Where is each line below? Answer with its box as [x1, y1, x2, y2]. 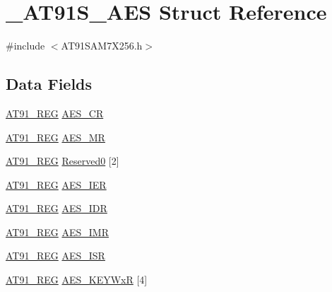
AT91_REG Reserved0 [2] [6, 153, 119, 168]
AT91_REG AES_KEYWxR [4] [6, 272, 148, 287]
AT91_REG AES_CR [6, 105, 104, 120]
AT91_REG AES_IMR [6, 224, 109, 239]
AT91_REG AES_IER [6, 177, 107, 192]
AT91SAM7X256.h [61, 38, 143, 53]
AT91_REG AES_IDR [6, 201, 107, 216]
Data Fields [6, 73, 93, 95]
